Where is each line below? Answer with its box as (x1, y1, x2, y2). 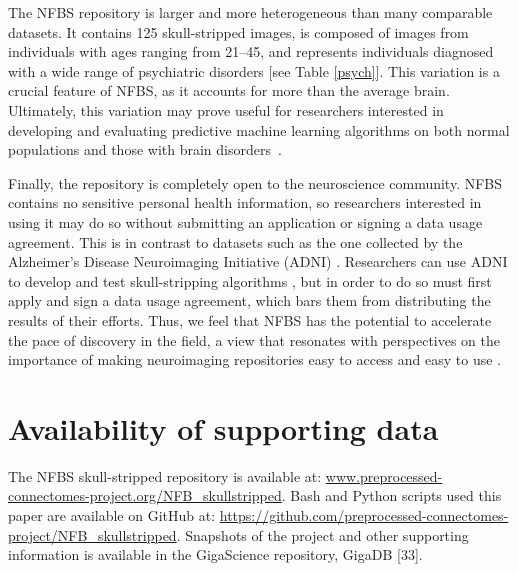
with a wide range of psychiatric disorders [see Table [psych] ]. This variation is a (8, 60, 500, 81)
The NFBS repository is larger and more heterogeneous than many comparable (8, 2, 493, 22)
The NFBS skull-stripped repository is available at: (8, 465, 322, 486)
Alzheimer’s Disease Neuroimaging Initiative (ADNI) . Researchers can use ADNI (8, 251, 508, 272)
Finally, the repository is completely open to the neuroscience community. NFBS (8, 172, 503, 193)
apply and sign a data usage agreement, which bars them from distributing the (8, 290, 491, 311)
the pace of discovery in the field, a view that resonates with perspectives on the (8, 329, 501, 350)
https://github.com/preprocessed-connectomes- (219, 505, 509, 525)
